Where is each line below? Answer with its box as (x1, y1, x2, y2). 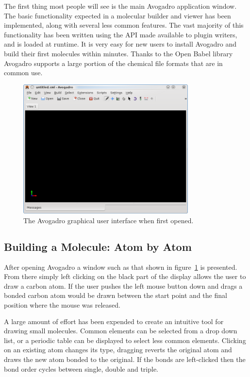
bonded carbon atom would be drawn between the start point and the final (4, 290, 227, 300)
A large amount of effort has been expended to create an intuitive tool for (4, 316, 224, 326)
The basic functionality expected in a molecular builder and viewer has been (4, 10, 231, 20)
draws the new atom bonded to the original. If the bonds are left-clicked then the (4, 354, 246, 364)
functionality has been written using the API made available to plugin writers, (4, 29, 237, 39)
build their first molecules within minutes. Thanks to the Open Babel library (4, 48, 233, 58)
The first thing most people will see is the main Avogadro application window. (4, 1, 237, 11)
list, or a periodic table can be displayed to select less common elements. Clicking (4, 335, 246, 345)
